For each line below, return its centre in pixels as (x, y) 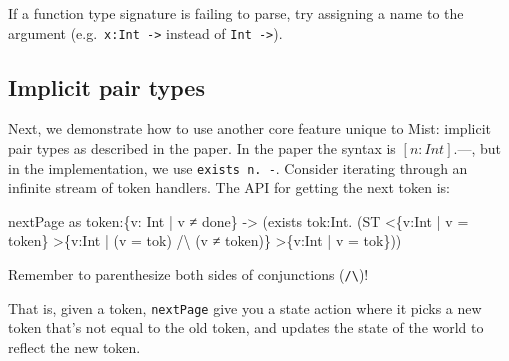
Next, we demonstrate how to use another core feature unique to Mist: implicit (249, 128)
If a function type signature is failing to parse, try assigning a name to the (236, 13)
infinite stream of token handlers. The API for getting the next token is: (229, 187)
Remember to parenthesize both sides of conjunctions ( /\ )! (188, 274)
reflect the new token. (74, 346)
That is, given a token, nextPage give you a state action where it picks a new (245, 307)
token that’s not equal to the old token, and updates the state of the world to (246, 327)
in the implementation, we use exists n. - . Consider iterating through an (238, 167)
